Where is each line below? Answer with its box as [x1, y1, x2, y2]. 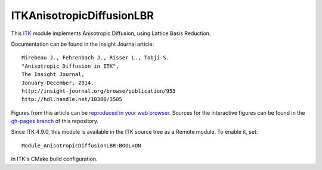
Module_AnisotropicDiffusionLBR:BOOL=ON [21, 142, 141, 149]
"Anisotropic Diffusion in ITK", [21, 62, 119, 70]
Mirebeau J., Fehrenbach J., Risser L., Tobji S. [21, 54, 170, 61]
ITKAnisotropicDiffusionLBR [11, 9, 154, 22]
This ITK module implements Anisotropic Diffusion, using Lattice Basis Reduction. [11, 30, 211, 37]
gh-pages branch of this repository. [11, 118, 98, 125]
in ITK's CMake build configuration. [11, 155, 98, 163]
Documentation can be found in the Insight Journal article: [11, 40, 154, 48]
